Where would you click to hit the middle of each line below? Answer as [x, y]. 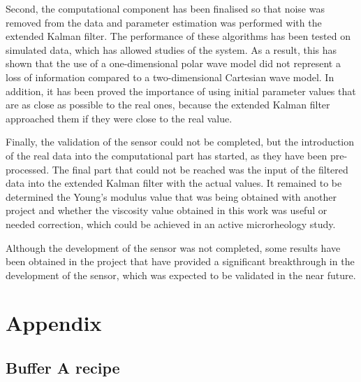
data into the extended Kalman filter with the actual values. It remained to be [174, 183]
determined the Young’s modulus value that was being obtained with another [171, 196]
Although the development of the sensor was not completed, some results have [173, 247]
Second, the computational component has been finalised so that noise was [165, 8]
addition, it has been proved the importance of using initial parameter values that [181, 91]
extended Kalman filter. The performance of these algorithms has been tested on [178, 36]
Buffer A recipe [63, 368]
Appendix [54, 323]
